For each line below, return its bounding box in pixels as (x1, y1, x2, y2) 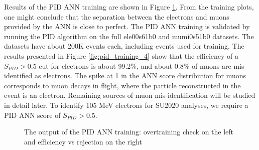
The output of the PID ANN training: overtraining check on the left (24, 126, 234, 137)
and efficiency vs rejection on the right (24, 136, 143, 146)
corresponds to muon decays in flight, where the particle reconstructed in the (4, 80, 241, 90)
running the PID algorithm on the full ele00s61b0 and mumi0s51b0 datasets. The (4, 31, 254, 41)
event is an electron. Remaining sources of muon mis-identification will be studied (4, 90, 255, 100)
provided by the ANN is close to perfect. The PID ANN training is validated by (4, 21, 250, 32)
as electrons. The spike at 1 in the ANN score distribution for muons (35, 70, 246, 81)
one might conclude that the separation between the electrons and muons (4, 11, 229, 22)
